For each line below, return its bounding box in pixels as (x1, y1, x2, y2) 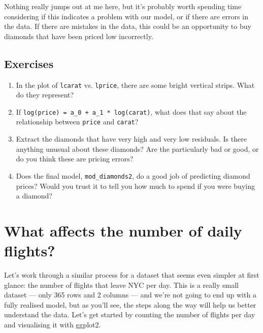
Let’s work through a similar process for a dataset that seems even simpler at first (4, 270, 259, 280)
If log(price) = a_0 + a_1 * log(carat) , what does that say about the (16, 106, 247, 117)
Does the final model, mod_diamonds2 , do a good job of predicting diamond (16, 170, 250, 181)
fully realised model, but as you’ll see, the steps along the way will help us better (4, 299, 256, 310)
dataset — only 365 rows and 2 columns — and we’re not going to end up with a (4, 289, 256, 300)
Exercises (4, 55, 54, 71)
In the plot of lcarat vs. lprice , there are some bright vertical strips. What (16, 79, 255, 90)
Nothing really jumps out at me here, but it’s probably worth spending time (4, 1, 242, 11)
